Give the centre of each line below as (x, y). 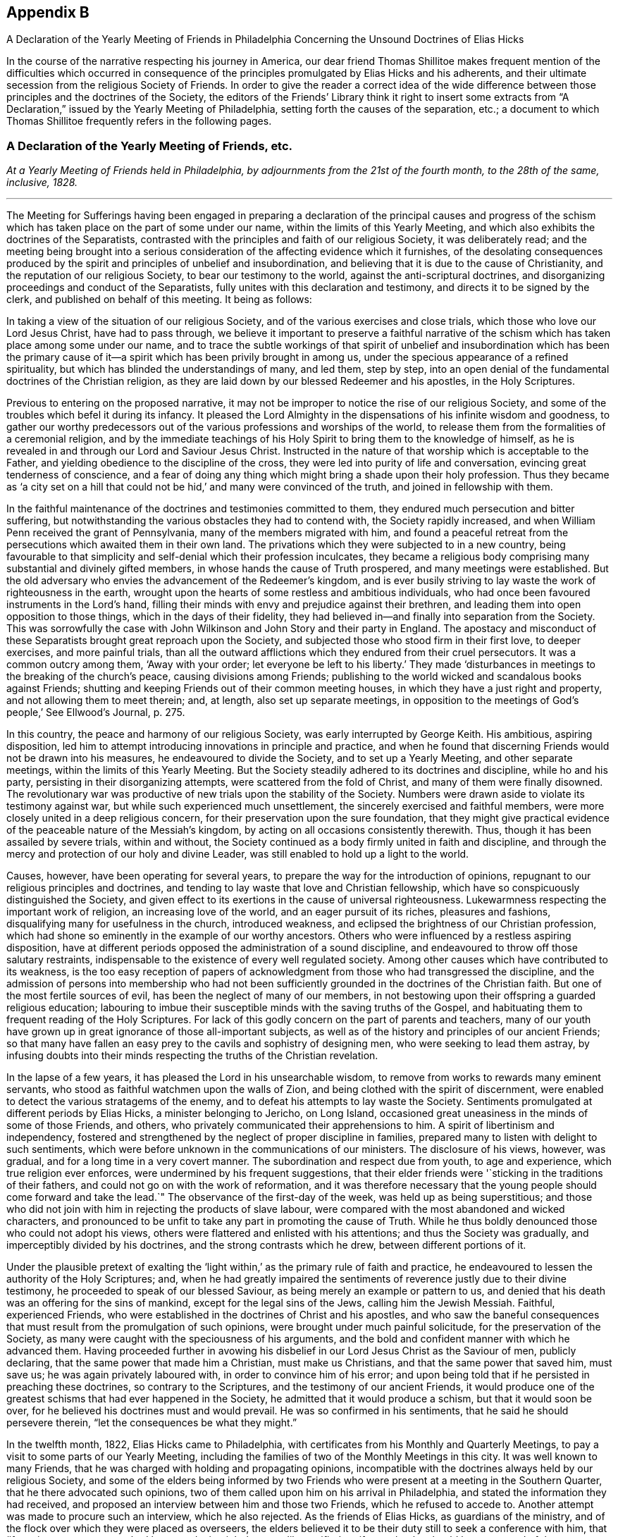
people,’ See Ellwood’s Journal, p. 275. (96, 712)
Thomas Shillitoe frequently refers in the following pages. (139, 121)
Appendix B (48, 12)
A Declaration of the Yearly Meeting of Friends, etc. (150, 146)
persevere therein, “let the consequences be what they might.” (152, 1423)
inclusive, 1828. (42, 183)
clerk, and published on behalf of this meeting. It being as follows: (159, 300)
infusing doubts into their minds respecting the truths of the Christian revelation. (192, 1056)
